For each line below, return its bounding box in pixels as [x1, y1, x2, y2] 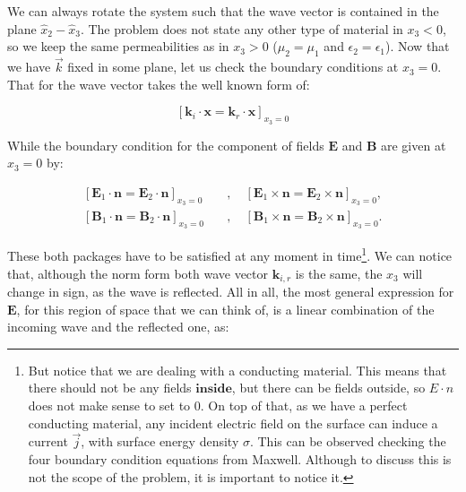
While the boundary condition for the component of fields [7, 135, 324, 154]
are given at [380, 135, 446, 154]
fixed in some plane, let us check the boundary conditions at [67, 57, 399, 76]
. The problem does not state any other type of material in [80, 19, 403, 38]
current [28, 432, 68, 451]
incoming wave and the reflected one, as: [7, 317, 229, 336]
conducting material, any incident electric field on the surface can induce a [28, 413, 438, 432]
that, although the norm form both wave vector [7, 263, 269, 282]
